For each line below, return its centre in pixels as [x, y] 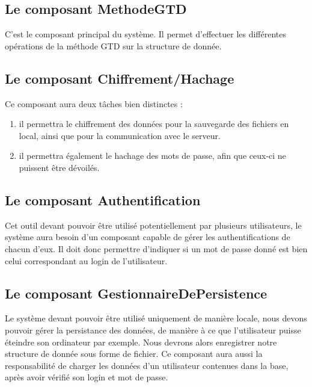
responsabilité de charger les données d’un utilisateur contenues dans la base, [147, 365]
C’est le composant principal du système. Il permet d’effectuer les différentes [145, 34]
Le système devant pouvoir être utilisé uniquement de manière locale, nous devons [156, 318]
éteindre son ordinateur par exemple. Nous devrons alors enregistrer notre [141, 342]
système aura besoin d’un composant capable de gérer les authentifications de [148, 237]
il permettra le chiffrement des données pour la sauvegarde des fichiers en [154, 124]
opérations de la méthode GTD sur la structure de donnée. [113, 45]
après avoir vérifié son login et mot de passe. [87, 377]
